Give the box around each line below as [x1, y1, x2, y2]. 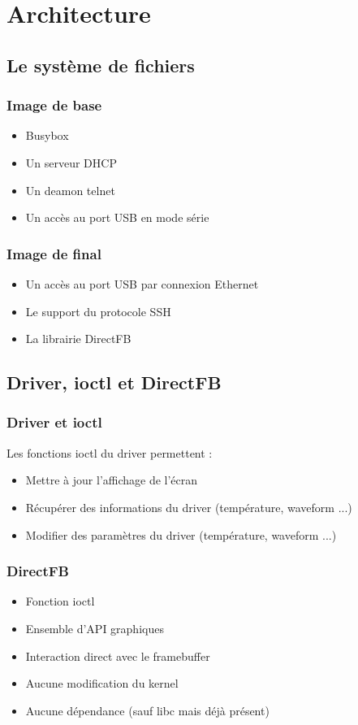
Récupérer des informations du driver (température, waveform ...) [25, 498, 352, 515]
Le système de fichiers [6, 52, 195, 77]
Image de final [6, 243, 101, 263]
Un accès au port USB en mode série [25, 209, 209, 226]
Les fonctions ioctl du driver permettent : [6, 444, 213, 461]
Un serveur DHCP [25, 154, 117, 171]
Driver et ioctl [6, 412, 102, 432]
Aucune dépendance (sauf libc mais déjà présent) [25, 701, 270, 718]
